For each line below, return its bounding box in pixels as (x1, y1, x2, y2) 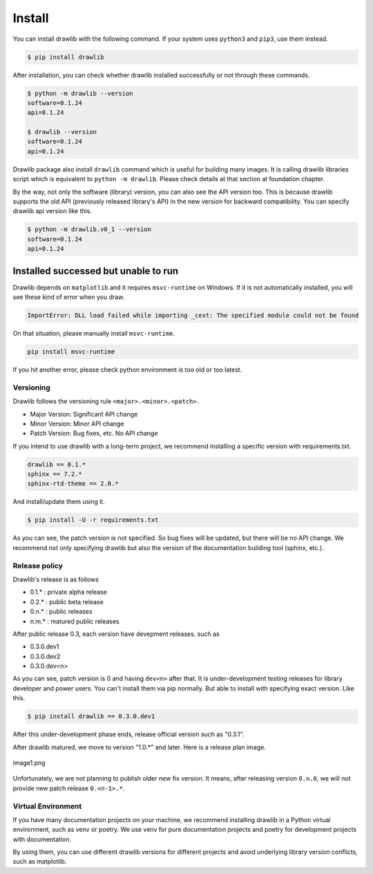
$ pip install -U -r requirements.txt (27, 516, 159, 524)
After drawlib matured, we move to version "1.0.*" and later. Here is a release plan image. (12, 743, 266, 751)
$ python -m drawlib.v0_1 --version (27, 226, 152, 233)
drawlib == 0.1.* (27, 460, 86, 468)
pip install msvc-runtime (27, 348, 115, 356)
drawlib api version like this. (12, 207, 93, 215)
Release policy (12, 561, 64, 570)
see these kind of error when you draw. (12, 293, 125, 301)
